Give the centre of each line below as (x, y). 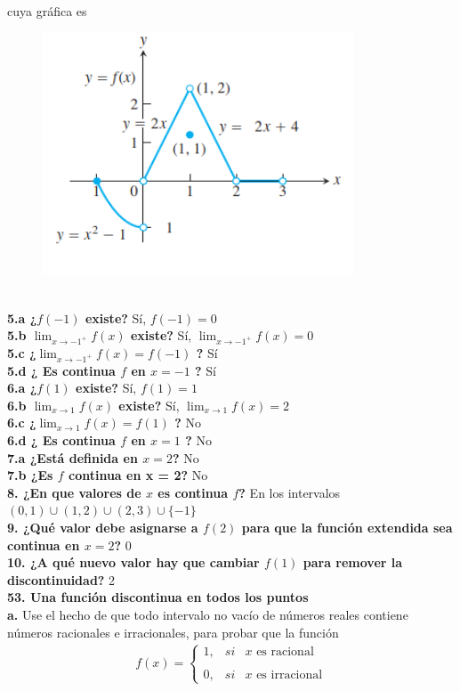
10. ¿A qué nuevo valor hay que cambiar (133, 562)
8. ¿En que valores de (74, 492)
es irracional (290, 675)
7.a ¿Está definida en (73, 457)
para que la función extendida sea (347, 528)
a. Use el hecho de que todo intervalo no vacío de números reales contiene (208, 614)
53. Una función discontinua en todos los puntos (158, 597)
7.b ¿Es (30, 475)
